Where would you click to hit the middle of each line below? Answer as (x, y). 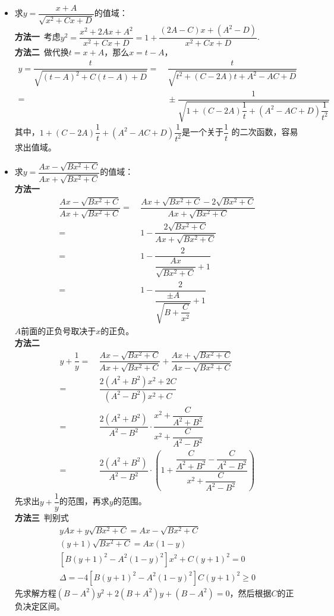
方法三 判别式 (42, 518)
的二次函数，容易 (265, 132)
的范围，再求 (84, 501)
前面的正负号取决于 (59, 331)
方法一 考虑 (37, 37)
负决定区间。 (40, 606)
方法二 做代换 (42, 52)
